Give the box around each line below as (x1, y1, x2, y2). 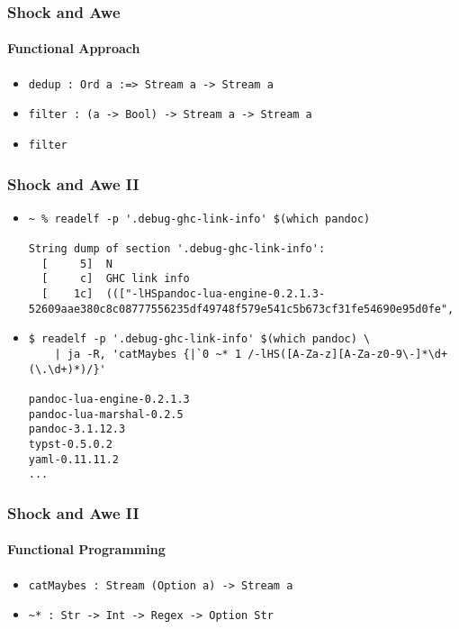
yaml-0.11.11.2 (28, 452, 120, 466)
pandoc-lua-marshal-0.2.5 (28, 407, 184, 421)
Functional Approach (7, 39, 140, 58)
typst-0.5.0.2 (28, 438, 112, 451)
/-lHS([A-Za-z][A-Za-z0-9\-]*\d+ (247, 348, 448, 361)
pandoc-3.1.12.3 (28, 423, 126, 436)
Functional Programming (7, 540, 166, 559)
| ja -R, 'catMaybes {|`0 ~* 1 (54, 348, 242, 361)
